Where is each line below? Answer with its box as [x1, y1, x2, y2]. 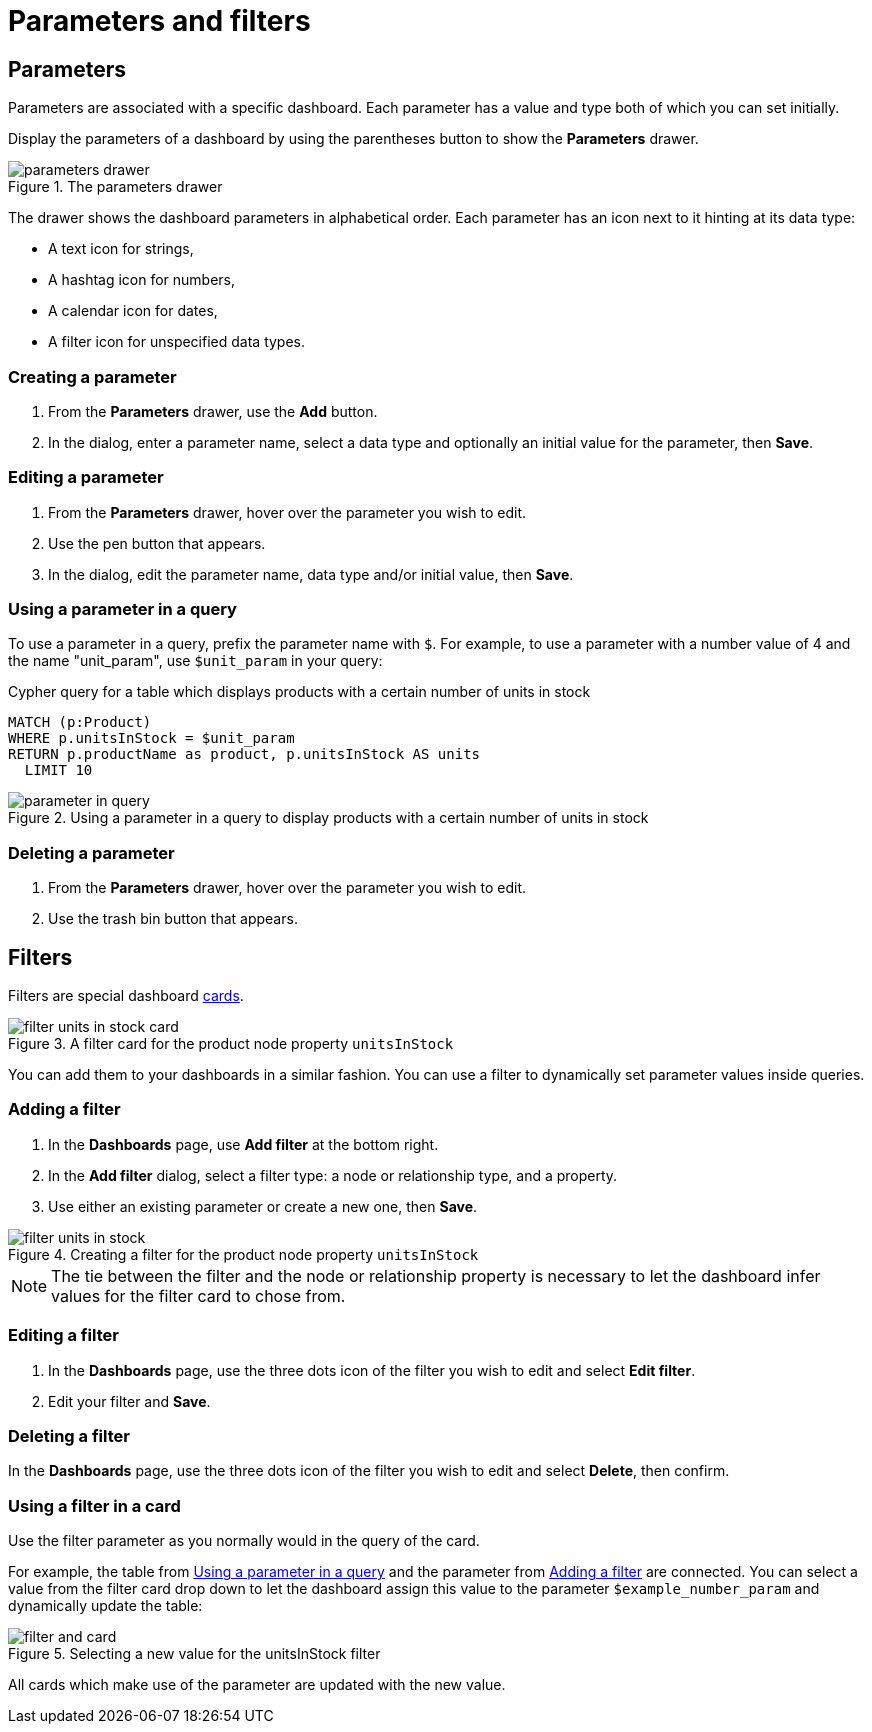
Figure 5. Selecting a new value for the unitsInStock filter [8, 1645, 381, 1663]
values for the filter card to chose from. [51, 1285, 346, 1306]
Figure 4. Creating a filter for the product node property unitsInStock [8, 1245, 479, 1263]
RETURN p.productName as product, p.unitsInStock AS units [8, 746, 481, 763]
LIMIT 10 [24, 762, 93, 779]
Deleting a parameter [8, 842, 175, 863]
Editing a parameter [8, 467, 164, 488]
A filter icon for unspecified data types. [48, 333, 306, 351]
